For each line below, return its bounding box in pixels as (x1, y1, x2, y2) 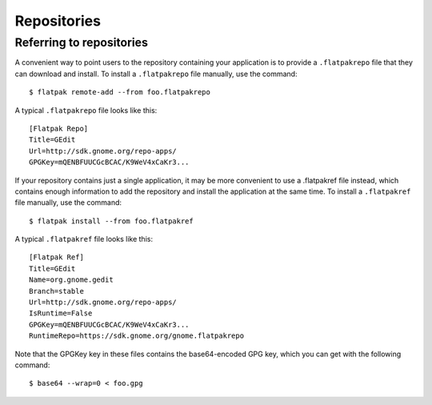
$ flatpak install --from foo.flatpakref (29, 216, 194, 226)
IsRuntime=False (29, 309, 93, 318)
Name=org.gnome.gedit (29, 275, 114, 284)
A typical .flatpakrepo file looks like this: (14, 105, 158, 115)
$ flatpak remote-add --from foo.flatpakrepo (29, 88, 211, 97)
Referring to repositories (14, 35, 148, 50)
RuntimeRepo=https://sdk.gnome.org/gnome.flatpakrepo (29, 331, 244, 340)
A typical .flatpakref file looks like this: (14, 235, 154, 244)
